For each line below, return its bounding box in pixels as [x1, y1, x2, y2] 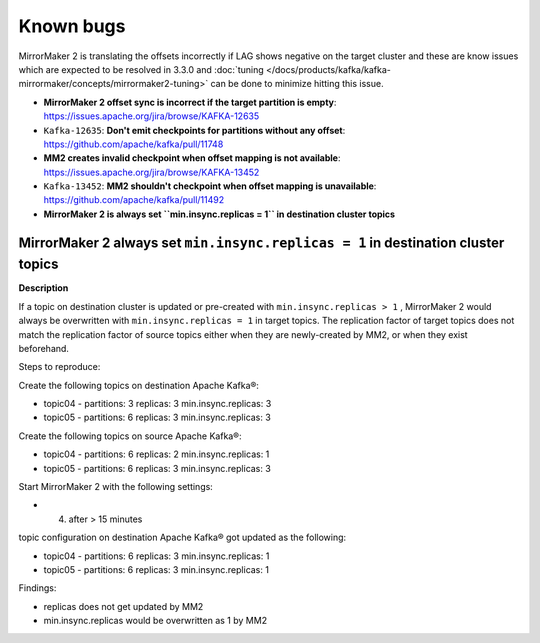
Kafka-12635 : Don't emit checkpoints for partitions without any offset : [43, 124, 346, 136]
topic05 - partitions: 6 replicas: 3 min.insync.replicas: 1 [43, 563, 270, 575]
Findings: [18, 582, 57, 594]
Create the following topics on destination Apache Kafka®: [18, 379, 260, 391]
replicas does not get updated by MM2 [43, 600, 204, 612]
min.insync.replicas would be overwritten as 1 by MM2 [43, 615, 268, 627]
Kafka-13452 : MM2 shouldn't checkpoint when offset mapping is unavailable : [43, 180, 377, 192]
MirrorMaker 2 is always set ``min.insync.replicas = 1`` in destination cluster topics [43, 208, 395, 220]
